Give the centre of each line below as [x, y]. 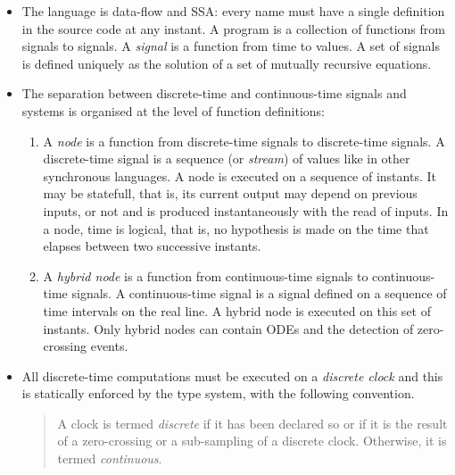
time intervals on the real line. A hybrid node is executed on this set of [237, 310]
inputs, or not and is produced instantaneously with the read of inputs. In [246, 210]
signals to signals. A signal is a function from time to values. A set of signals [231, 46]
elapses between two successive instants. [152, 246]
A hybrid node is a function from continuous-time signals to [206, 275]
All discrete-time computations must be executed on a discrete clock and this [232, 375]
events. [109, 346]
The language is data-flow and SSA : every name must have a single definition [233, 11]
